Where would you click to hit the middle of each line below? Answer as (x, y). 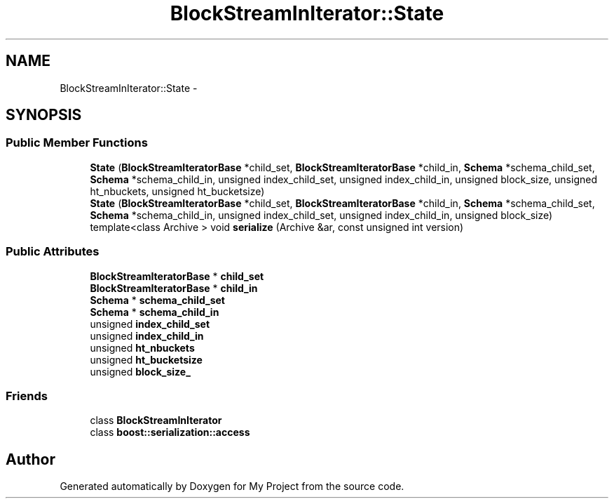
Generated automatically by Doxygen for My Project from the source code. (232, 486)
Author (30, 459)
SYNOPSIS (44, 115)
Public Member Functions (77, 143)
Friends (27, 396)
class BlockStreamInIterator (156, 420)
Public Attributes (53, 252)
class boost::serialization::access (170, 432)
